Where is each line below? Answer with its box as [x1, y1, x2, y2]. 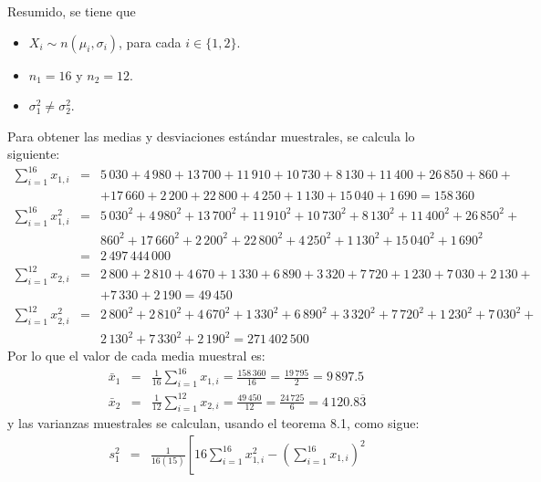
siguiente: [7, 144, 60, 163]
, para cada [119, 32, 182, 51]
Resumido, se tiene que [7, 2, 136, 20]
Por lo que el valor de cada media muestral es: [7, 346, 265, 365]
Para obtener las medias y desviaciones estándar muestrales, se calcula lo [7, 126, 415, 145]
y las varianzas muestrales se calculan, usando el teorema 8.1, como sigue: [7, 414, 420, 433]
